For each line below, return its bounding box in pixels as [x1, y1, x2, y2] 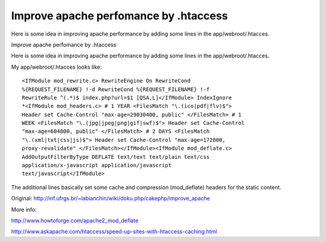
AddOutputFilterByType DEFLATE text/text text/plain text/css [22, 153, 210, 160]
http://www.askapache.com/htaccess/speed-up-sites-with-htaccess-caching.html [11, 228, 217, 235]
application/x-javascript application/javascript [22, 162, 172, 169]
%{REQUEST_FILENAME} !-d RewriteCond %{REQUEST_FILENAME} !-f [22, 86, 210, 93]
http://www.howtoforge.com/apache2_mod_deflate [11, 217, 139, 224]
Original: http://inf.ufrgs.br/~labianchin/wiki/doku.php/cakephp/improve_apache [11, 195, 211, 202]
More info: [11, 206, 37, 213]
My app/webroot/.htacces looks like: [11, 63, 102, 71]
